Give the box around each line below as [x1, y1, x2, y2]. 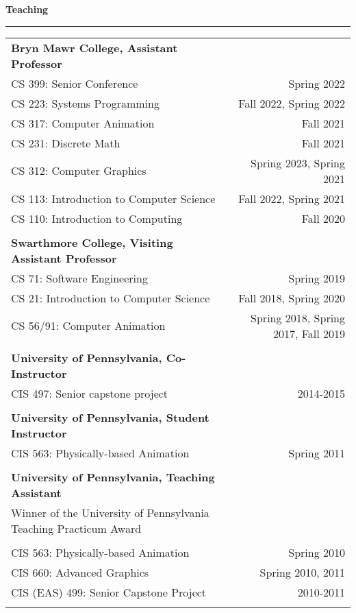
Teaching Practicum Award [11, 520, 142, 536]
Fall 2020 [301, 210, 345, 226]
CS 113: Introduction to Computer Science [11, 190, 216, 206]
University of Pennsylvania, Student [11, 409, 209, 425]
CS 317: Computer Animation [11, 115, 155, 131]
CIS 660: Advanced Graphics [11, 564, 149, 580]
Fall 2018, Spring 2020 [238, 289, 345, 306]
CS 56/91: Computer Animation [11, 317, 166, 334]
